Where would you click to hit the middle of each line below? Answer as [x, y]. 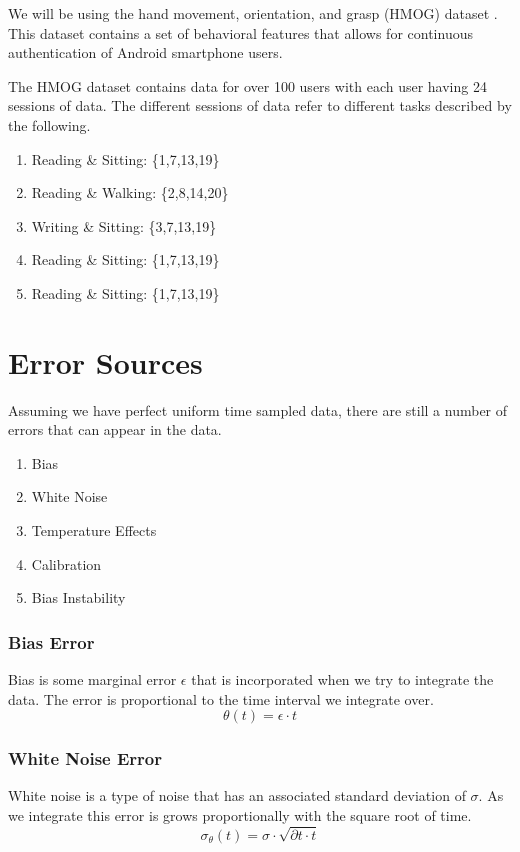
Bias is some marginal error [92, 679]
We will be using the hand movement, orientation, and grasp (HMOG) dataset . [253, 13]
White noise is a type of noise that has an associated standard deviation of [237, 795]
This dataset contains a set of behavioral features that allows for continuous [240, 32]
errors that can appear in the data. [115, 429]
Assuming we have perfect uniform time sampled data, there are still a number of [258, 409]
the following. [49, 124]
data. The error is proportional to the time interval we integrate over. [221, 698]
